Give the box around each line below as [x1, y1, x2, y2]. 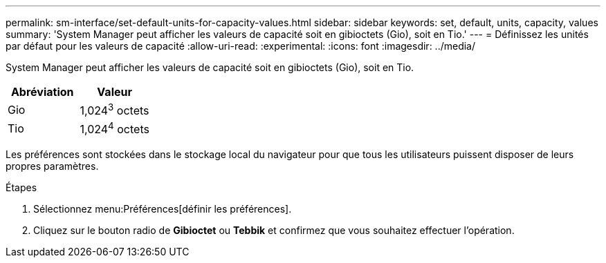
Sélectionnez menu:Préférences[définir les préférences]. [33, 202, 292, 215]
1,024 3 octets [80, 101, 149, 118]
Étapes [6, 181, 37, 193]
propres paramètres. [6, 159, 99, 172]
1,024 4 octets [80, 120, 149, 137]
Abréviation [10, 85, 74, 99]
